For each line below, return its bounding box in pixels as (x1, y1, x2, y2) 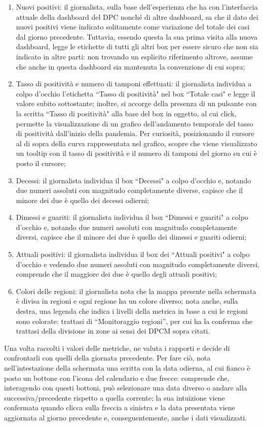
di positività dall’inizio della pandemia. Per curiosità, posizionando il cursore (16, 128, 254, 139)
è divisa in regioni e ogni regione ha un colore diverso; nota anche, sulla (16, 296, 238, 306)
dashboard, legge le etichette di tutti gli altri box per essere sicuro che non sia (16, 41, 258, 52)
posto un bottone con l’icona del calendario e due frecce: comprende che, (4, 372, 230, 383)
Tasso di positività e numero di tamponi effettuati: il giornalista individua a (16, 78, 252, 89)
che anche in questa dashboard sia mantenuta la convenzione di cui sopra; (16, 61, 245, 72)
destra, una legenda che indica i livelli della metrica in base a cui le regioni (16, 306, 248, 316)
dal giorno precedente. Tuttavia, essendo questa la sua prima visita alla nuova (16, 31, 257, 42)
